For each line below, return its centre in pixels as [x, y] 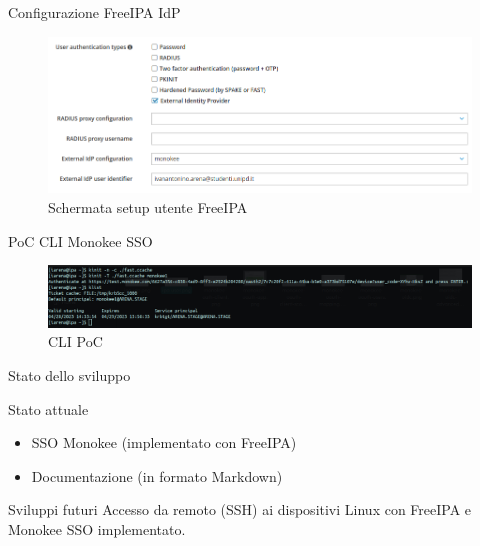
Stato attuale [48, 408]
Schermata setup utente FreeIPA [148, 207]
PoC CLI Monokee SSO [80, 240]
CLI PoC [75, 341]
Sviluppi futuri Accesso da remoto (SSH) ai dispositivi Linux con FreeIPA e [240, 509]
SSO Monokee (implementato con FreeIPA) [164, 442]
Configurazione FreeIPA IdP [94, 12]
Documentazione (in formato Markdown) [157, 475]
